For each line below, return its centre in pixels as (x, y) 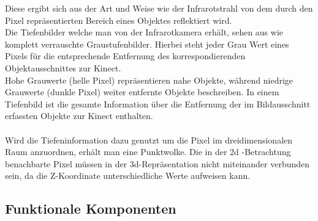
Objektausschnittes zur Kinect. (63, 67)
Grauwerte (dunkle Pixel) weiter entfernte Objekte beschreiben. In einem (142, 92)
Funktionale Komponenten (91, 208)
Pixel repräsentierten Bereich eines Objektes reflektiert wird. (119, 20)
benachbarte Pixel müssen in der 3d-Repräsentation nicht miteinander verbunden (157, 163)
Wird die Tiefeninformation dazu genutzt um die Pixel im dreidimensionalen (149, 139)
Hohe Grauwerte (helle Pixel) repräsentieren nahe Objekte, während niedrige (149, 80)
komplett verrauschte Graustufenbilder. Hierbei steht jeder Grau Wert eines (147, 44)
